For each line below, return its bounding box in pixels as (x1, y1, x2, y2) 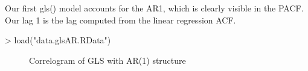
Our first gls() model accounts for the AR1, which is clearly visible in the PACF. (5, 2, 304, 14)
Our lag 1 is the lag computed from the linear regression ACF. (5, 13, 236, 26)
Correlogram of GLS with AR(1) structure (29, 54, 186, 66)
